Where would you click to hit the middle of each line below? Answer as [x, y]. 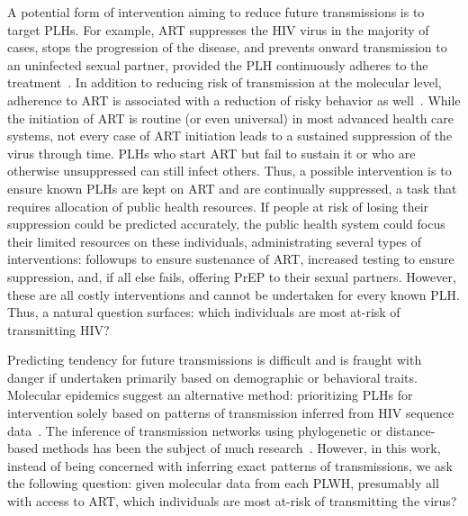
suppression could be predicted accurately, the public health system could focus [226, 224]
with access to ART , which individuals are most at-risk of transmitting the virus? [232, 501]
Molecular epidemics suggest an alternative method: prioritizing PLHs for [210, 395]
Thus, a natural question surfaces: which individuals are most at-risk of [204, 312]
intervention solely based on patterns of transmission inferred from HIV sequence [231, 413]
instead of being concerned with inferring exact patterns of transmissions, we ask [230, 465]
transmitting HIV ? [58, 329]
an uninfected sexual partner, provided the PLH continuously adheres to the [218, 64]
